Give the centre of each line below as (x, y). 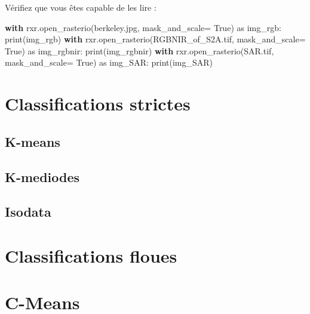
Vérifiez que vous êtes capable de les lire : (81, 7)
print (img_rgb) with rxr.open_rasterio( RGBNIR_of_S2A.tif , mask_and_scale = (155, 39)
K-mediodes (42, 176)
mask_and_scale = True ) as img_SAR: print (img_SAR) (109, 62)
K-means (33, 141)
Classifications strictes (98, 104)
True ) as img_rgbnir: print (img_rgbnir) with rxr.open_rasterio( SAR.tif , (139, 50)
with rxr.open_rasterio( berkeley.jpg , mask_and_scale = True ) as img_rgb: (143, 27)
